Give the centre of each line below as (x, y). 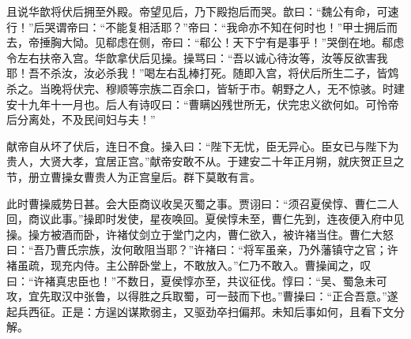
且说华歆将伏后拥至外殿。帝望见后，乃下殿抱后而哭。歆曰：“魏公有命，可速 (203, 11)
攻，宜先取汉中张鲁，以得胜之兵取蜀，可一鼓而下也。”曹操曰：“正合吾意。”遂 (202, 296)
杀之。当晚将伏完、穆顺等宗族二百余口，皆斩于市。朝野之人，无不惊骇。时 (200, 88)
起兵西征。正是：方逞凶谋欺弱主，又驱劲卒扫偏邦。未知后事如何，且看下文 (200, 311)
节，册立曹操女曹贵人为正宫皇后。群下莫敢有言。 (134, 176)
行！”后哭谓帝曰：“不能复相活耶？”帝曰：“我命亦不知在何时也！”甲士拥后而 (202, 26)
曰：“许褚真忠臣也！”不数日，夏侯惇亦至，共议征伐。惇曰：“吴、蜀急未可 (197, 280)
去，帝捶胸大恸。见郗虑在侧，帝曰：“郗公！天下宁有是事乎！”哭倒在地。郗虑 (205, 42)
